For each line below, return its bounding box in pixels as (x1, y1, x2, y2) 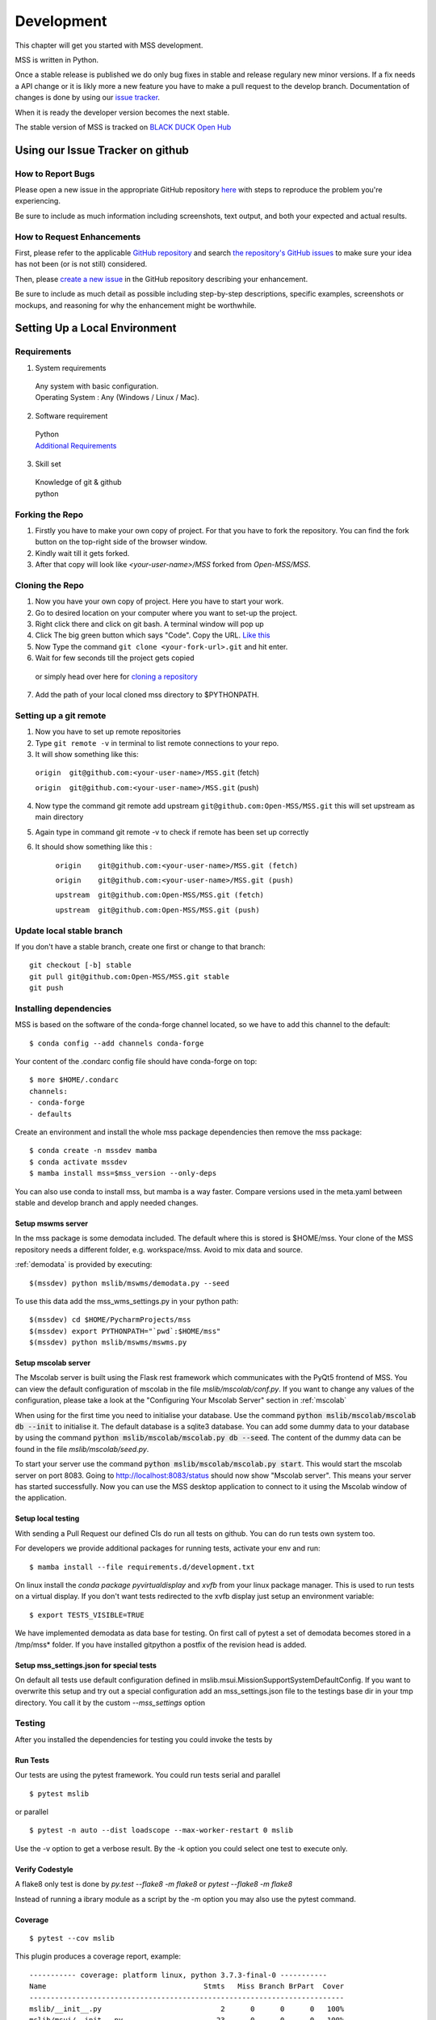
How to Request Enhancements (15, 231, 141, 242)
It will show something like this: (35, 749, 139, 759)
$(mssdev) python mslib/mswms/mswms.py (29, 1338, 187, 1347)
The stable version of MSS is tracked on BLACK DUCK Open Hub (15, 122, 232, 132)
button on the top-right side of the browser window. (35, 537, 208, 547)
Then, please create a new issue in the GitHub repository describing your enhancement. (15, 274, 308, 284)
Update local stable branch (15, 925, 123, 936)
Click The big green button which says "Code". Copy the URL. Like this (35, 630, 270, 640)
